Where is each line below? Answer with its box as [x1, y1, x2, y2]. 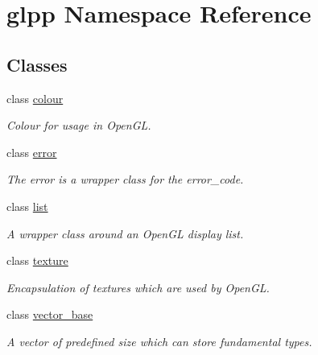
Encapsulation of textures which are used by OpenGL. [6, 279, 270, 295]
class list [6, 197, 48, 214]
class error [6, 143, 57, 160]
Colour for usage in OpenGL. [6, 117, 151, 134]
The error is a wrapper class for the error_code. [6, 171, 244, 188]
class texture [6, 252, 68, 269]
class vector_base [6, 306, 93, 323]
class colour [6, 89, 64, 106]
